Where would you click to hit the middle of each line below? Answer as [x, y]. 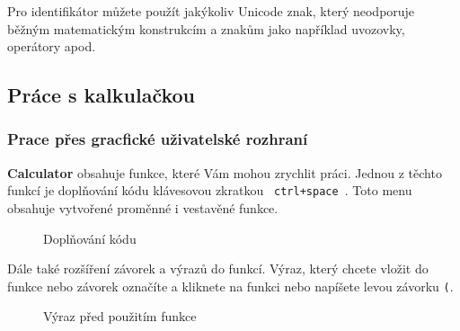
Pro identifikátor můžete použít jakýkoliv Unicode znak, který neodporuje [211, 11]
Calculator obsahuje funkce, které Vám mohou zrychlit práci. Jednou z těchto [225, 172]
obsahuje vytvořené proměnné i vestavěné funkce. [143, 208]
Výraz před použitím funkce [120, 316]
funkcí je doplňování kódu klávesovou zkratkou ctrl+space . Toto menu [210, 190]
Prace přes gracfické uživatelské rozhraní [158, 139]
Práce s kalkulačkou [102, 95]
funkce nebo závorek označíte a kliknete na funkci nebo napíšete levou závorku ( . [230, 286]
